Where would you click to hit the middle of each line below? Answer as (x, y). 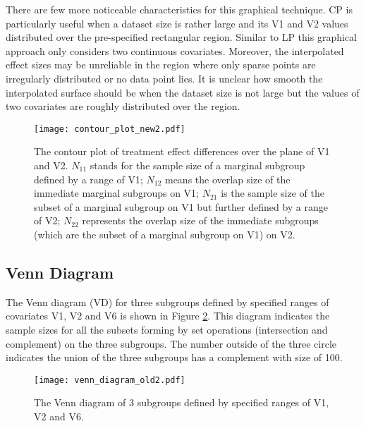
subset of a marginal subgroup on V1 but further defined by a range (181, 206)
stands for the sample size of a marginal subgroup (197, 165)
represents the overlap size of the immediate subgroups (200, 220)
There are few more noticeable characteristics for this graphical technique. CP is (179, 9)
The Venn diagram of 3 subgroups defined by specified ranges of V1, (182, 402)
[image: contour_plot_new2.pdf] (110, 129)
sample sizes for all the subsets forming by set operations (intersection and (167, 329)
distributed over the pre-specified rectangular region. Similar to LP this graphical (181, 37)
